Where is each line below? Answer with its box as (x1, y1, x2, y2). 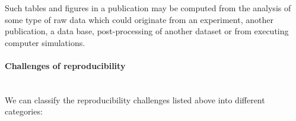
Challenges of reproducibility (5, 59, 126, 71)
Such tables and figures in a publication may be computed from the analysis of (5, 2, 291, 14)
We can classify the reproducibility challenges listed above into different (5, 93, 265, 106)
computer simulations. (5, 36, 85, 48)
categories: (5, 105, 43, 117)
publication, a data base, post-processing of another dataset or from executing (5, 25, 289, 37)
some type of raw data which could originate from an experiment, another (5, 13, 273, 25)
